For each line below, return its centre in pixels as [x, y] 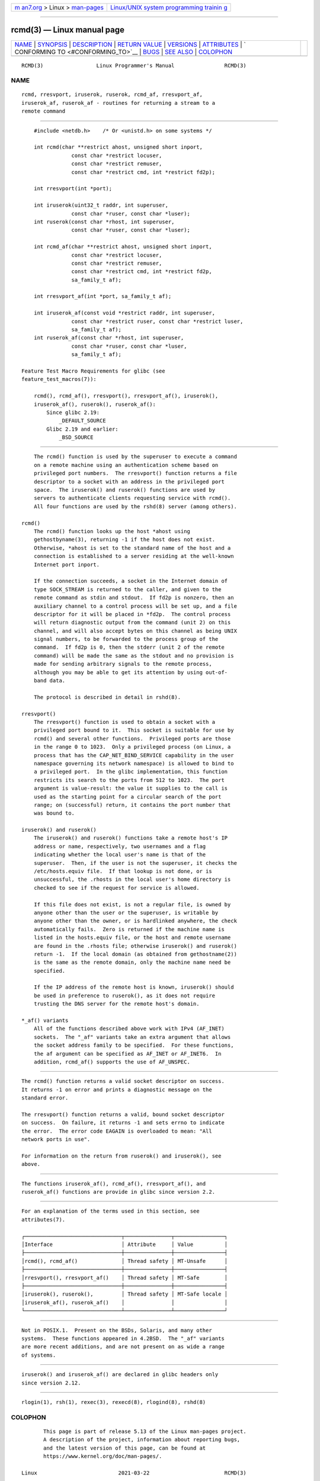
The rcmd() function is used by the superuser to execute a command [135, 457]
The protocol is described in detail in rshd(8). [107, 697]
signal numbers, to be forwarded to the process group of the [126, 639]
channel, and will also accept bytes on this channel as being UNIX [135, 631]
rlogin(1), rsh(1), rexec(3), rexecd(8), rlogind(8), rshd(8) [114, 1402]
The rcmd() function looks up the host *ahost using [112, 531]
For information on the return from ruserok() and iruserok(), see [121, 1156]
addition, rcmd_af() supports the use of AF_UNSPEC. [112, 1062]
